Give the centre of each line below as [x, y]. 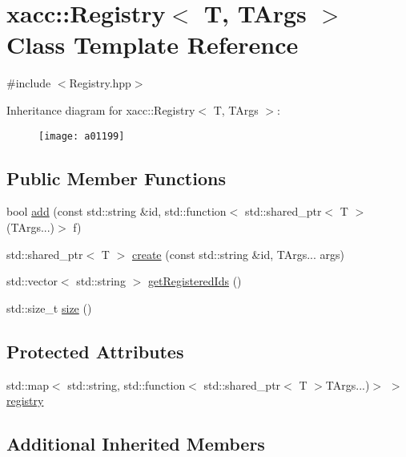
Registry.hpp [100, 83]
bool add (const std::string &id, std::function [117, 211]
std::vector [32, 281]
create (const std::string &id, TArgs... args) [238, 254]
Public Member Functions [116, 178]
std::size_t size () [49, 307]
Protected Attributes [95, 351]
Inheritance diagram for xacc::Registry [101, 109]
